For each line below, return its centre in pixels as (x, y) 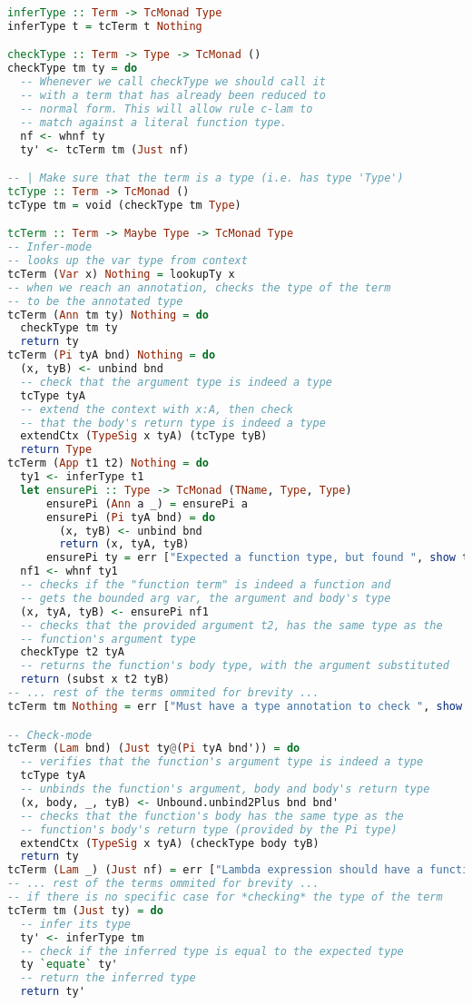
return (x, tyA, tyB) (124, 544)
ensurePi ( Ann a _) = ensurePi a (147, 503)
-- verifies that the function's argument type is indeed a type (222, 762)
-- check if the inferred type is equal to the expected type (212, 951)
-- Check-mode (50, 735)
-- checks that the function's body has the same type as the (212, 816)
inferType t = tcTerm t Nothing (105, 26)
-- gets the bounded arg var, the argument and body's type (206, 598)
